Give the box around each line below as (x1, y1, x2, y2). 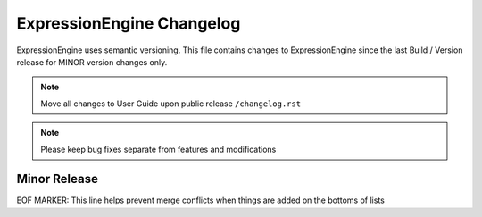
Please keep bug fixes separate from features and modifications (40, 144, 277, 154)
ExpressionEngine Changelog (16, 13, 241, 33)
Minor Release (16, 171, 98, 187)
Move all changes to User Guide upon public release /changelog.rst (40, 98, 302, 109)
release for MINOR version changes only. (16, 56, 168, 67)
